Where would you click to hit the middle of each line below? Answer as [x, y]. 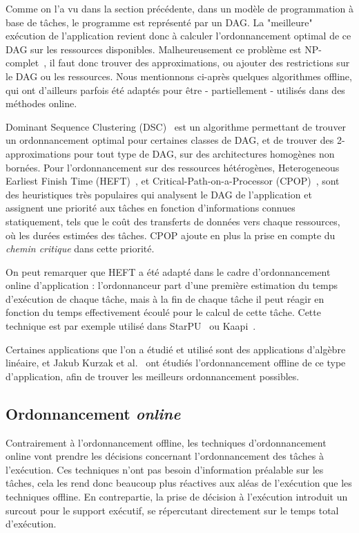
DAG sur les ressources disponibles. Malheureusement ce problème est [154, 49]
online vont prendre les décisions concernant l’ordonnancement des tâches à [165, 456]
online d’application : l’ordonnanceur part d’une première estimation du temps [172, 285]
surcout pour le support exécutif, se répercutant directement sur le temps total [172, 510]
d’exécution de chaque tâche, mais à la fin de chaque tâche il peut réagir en [165, 298]
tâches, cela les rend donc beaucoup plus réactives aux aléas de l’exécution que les [179, 483]
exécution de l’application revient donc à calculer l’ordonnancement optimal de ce [178, 36]
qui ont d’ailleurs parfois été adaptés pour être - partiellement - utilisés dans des [175, 90]
